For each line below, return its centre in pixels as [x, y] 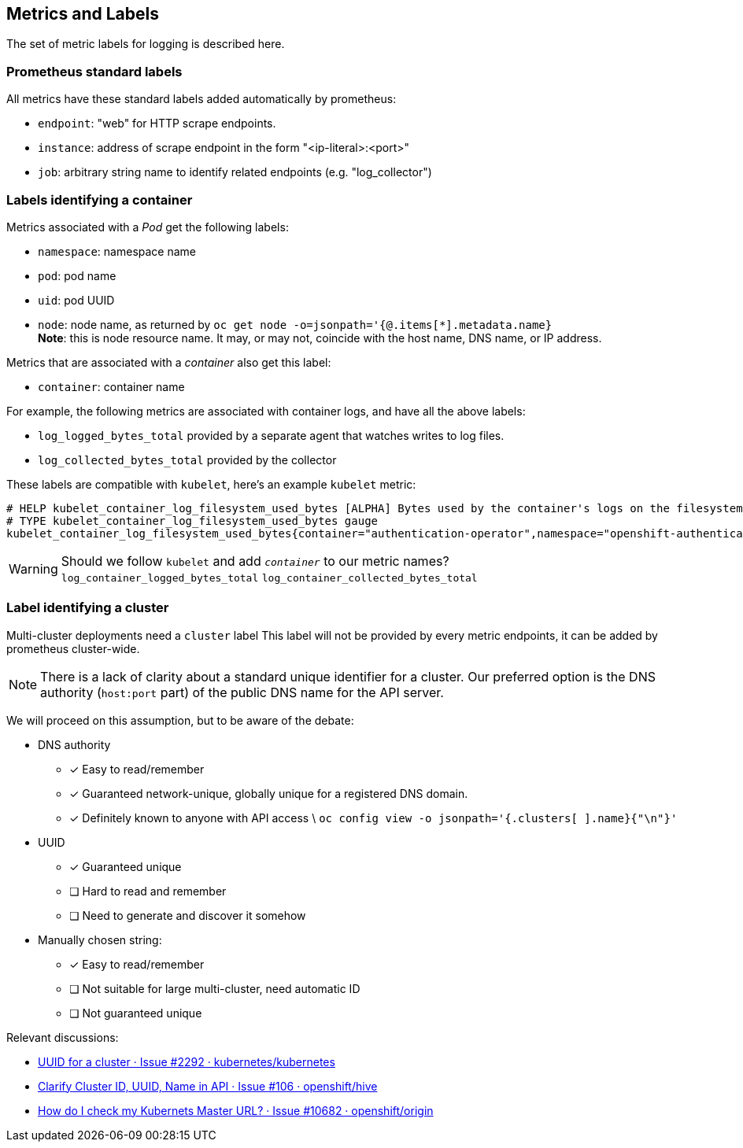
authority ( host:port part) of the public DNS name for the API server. [242, 692]
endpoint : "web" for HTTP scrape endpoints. [157, 124]
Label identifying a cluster [88, 608]
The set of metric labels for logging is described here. [146, 44]
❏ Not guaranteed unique [136, 1013]
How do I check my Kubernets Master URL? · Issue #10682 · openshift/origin [236, 1110]
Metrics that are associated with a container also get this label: [169, 362]
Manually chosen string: [100, 939]
